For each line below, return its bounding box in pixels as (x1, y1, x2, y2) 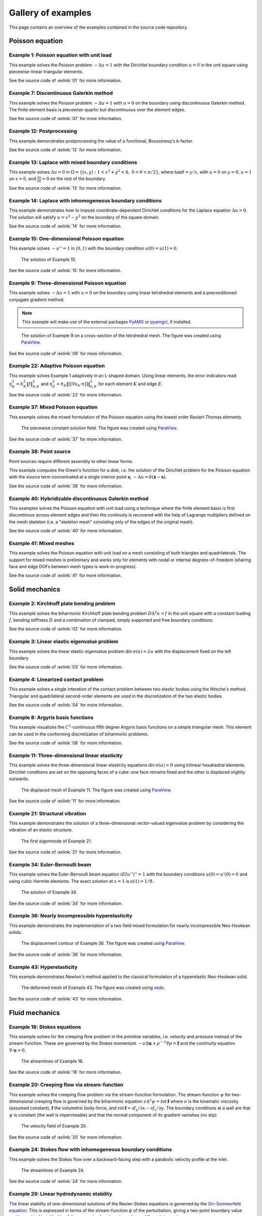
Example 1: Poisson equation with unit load (9, 52, 112, 58)
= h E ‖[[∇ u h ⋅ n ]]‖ (56, 381, 90, 388)
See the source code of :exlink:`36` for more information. (9, 951, 123, 957)
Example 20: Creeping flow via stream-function (9, 1081, 124, 1088)
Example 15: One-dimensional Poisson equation (9, 235, 124, 242)
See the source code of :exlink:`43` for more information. (9, 996, 123, 1001)
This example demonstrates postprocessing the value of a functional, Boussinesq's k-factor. (9, 138, 194, 143)
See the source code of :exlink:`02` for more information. (9, 626, 123, 632)
